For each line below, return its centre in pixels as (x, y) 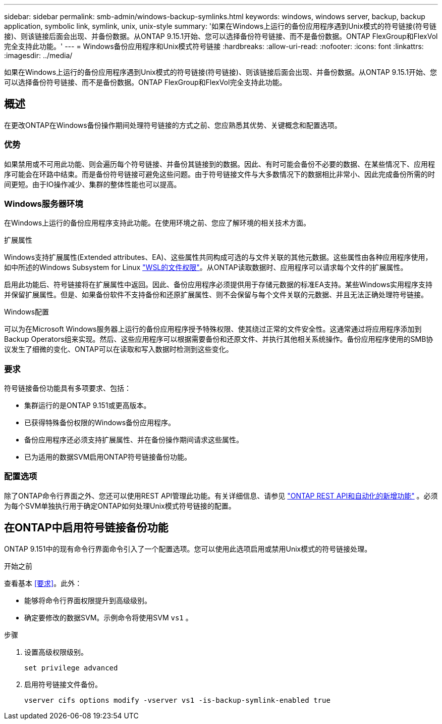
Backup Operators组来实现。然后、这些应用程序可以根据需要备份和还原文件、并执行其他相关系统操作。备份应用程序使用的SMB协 (219, 339)
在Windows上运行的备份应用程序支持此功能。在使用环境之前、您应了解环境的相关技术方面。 (157, 223)
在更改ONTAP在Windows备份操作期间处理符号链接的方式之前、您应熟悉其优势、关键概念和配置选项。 (173, 125)
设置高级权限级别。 (56, 652)
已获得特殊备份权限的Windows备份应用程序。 (100, 423)
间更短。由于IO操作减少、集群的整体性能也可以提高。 (93, 184)
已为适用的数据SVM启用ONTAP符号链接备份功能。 (108, 457)
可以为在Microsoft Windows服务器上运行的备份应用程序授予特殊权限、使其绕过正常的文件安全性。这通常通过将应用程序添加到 (213, 329)
